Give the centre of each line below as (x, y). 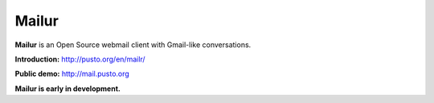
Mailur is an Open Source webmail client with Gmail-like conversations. (133, 45)
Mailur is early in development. (68, 89)
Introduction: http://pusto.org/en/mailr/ (80, 59)
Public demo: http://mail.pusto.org (72, 74)
